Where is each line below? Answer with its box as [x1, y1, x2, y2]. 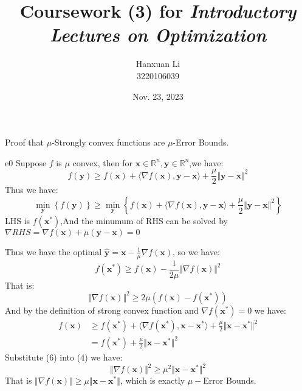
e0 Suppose [5, 156, 47, 169]
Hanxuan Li [136, 57, 180, 70]
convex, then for [72, 156, 132, 169]
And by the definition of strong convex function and [5, 303, 199, 316]
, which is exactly [120, 374, 185, 387]
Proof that [5, 136, 44, 149]
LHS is [5, 214, 30, 227]
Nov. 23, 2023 [132, 90, 184, 102]
